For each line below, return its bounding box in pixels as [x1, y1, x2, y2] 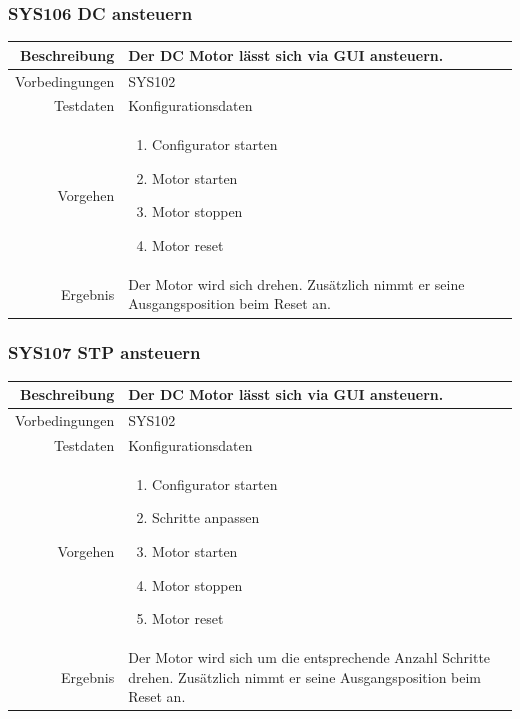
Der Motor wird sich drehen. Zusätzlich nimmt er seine [128, 273, 465, 294]
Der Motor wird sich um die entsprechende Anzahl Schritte [128, 647, 491, 668]
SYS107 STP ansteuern [8, 340, 201, 365]
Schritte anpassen [152, 507, 260, 528]
